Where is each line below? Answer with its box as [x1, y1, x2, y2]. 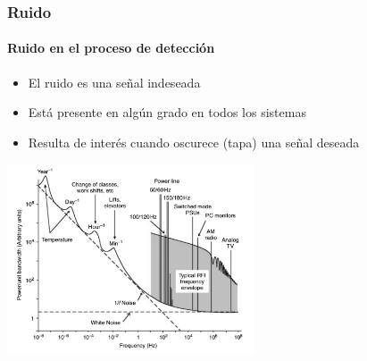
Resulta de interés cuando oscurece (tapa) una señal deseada [28, 132, 360, 151]
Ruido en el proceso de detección [7, 38, 215, 57]
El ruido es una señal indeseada [28, 72, 201, 91]
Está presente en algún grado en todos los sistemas [28, 103, 306, 122]
